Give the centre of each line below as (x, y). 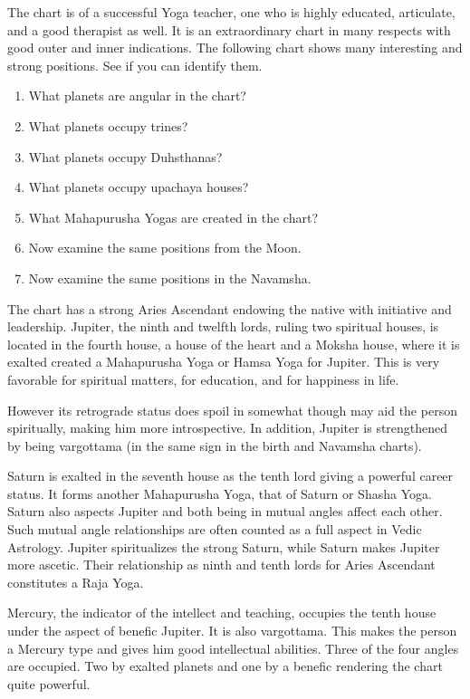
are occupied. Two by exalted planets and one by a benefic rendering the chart (225, 666)
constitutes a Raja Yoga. (76, 582)
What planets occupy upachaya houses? (139, 187)
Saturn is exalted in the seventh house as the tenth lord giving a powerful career (230, 476)
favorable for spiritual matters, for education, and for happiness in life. (203, 379)
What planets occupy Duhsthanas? (125, 156)
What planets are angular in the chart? (137, 96)
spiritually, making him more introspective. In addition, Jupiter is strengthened (228, 428)
